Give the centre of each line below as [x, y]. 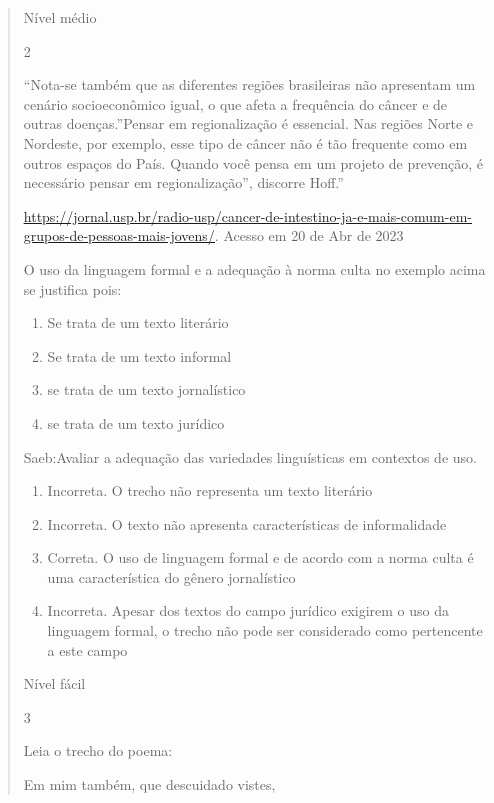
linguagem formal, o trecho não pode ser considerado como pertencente [265, 630]
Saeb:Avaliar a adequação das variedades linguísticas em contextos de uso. [250, 456]
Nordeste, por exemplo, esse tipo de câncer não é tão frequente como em [245, 142]
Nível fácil [54, 683]
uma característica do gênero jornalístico [171, 576]
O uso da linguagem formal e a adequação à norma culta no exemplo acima [254, 268]
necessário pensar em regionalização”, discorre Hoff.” [183, 182]
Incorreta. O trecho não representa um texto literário [210, 490]
